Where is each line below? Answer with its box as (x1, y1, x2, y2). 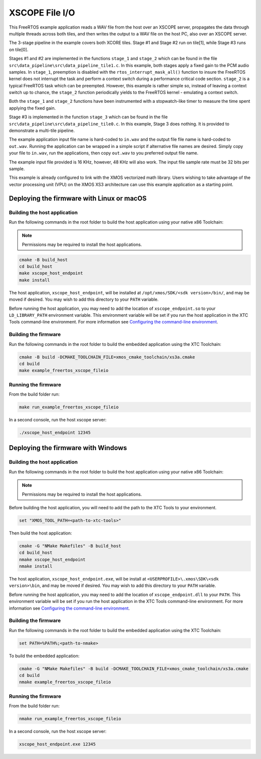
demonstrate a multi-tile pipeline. (9, 128, 75, 133)
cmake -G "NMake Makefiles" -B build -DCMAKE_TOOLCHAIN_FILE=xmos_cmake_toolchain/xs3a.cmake (19, 666, 249, 671)
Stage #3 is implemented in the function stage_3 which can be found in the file (9, 114, 168, 120)
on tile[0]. (9, 47, 29, 52)
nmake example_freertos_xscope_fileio (19, 679, 111, 685)
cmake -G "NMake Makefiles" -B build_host (19, 543, 121, 549)
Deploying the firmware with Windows (9, 444, 127, 452)
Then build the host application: (9, 530, 72, 536)
